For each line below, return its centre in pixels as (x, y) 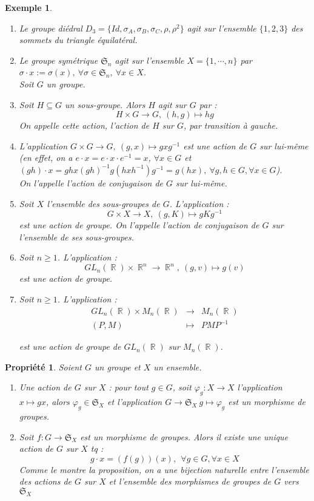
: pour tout (129, 387)
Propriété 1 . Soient (44, 366)
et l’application (135, 402)
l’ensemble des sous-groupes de (103, 203)
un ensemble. (178, 366)
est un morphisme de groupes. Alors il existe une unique (184, 436)
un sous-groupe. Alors (105, 104)
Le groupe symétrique (58, 60)
